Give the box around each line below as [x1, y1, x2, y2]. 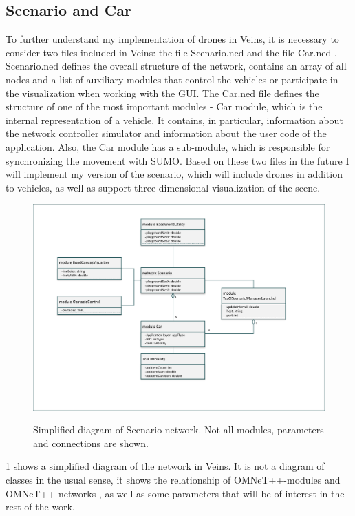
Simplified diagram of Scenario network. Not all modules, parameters [33, 422, 324, 437]
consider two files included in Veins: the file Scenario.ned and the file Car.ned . [6, 45, 337, 59]
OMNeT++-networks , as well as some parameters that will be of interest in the [6, 486, 345, 500]
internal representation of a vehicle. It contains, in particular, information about [6, 112, 343, 127]
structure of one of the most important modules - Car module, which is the [6, 99, 323, 114]
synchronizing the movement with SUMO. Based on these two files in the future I [6, 153, 349, 167]
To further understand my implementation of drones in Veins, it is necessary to [6, 32, 339, 46]
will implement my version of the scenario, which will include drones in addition [6, 167, 343, 181]
